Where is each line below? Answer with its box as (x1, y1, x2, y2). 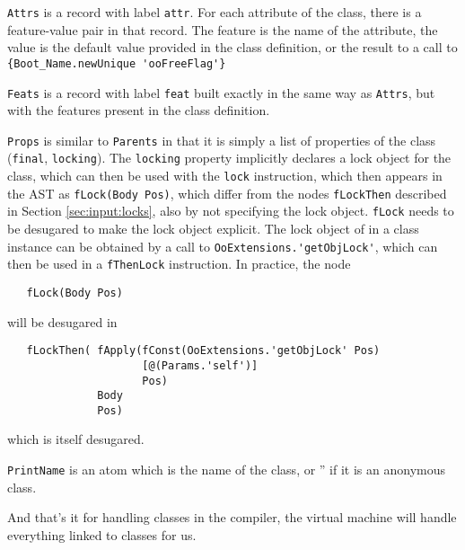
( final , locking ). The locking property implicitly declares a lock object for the (7, 148, 452, 167)
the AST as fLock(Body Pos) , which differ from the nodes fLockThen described (7, 183, 447, 202)
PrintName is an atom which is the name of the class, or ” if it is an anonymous (7, 460, 445, 479)
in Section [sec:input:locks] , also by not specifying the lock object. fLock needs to (7, 201, 454, 220)
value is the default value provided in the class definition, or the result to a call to (7, 38, 458, 57)
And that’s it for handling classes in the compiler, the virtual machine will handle (7, 508, 457, 527)
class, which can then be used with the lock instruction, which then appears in (7, 166, 443, 185)
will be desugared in (7, 312, 118, 331)
